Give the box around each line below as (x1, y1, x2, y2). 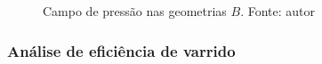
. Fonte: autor (240, 2, 316, 20)
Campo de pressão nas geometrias (43, 2, 227, 20)
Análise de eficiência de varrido (7, 39, 236, 61)
